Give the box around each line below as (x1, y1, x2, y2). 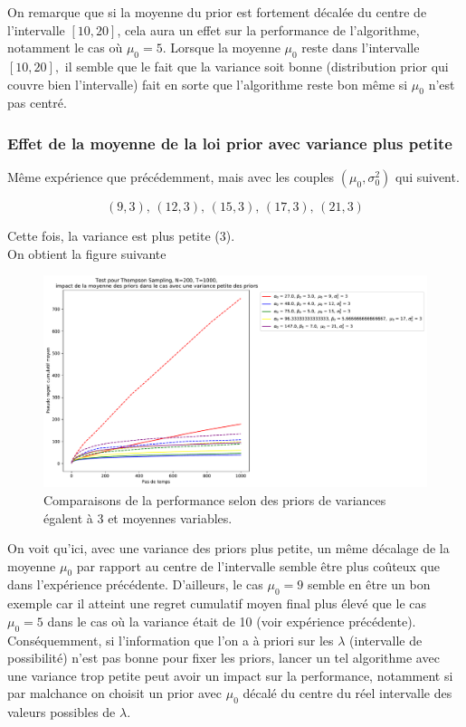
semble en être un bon (307, 575, 431, 594)
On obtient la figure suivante (7, 244, 166, 263)
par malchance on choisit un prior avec (7, 684, 223, 703)
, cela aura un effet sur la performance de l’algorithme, (117, 20, 420, 39)
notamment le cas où (7, 38, 123, 57)
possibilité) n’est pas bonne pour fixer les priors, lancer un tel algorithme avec (7, 648, 440, 667)
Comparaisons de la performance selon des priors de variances (43, 490, 386, 509)
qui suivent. (395, 167, 460, 187)
